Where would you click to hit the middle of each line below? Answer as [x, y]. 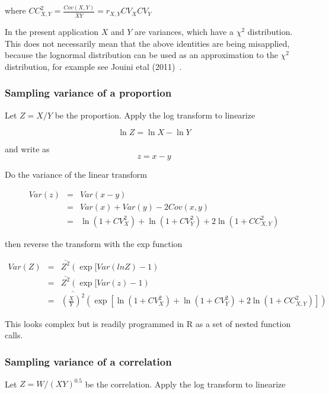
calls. [14, 335]
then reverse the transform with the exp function [94, 243]
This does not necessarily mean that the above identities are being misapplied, [147, 43]
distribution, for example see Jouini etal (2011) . [93, 66]
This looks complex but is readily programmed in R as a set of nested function [148, 323]
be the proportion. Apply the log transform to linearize [155, 115]
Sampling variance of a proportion [88, 93]
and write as [27, 149]
